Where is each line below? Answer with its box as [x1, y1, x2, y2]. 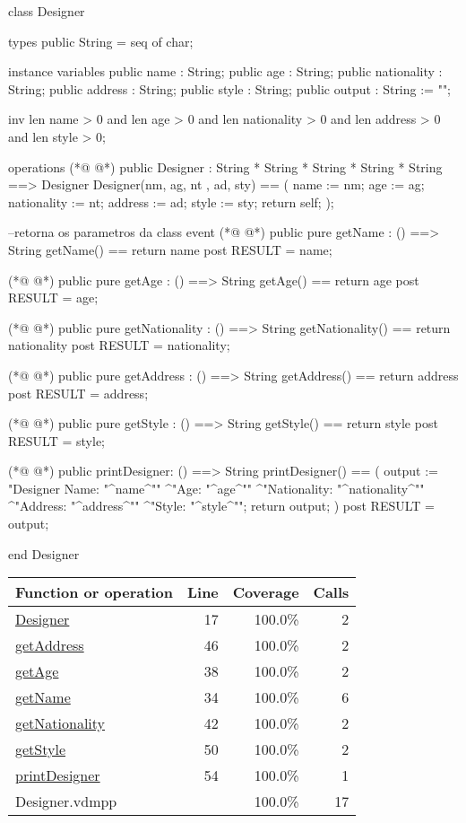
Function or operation [15, 582, 173, 603]
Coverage [232, 582, 299, 603]
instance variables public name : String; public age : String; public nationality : [8, 62, 443, 81]
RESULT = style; [8, 431, 105, 450]
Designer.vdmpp [15, 791, 117, 812]
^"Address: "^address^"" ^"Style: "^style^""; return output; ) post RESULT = [8, 496, 435, 515]
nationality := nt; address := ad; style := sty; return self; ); [8, 192, 334, 211]
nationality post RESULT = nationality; [8, 336, 230, 355]
